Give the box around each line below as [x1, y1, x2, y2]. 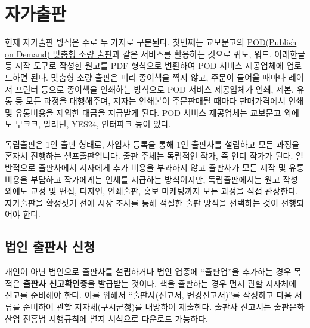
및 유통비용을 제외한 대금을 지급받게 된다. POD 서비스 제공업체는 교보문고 [5, 106, 281, 118]
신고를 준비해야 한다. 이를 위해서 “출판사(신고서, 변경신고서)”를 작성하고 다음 [5, 289, 292, 301]
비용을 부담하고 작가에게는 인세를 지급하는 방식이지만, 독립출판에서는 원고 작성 [5, 173, 298, 185]
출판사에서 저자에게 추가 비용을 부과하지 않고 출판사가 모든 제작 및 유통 [38, 161, 305, 174]
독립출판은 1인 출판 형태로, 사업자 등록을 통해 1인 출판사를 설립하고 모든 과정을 [5, 137, 300, 150]
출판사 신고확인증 [23, 277, 88, 289]
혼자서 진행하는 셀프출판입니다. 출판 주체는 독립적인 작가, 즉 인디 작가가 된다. [5, 149, 293, 162]
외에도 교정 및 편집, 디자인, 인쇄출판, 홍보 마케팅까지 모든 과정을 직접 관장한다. [5, 185, 298, 197]
